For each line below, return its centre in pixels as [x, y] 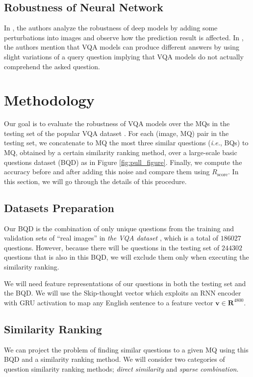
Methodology [49, 100]
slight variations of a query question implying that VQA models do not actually [124, 56]
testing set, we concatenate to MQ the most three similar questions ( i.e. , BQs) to [126, 143]
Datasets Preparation [59, 207]
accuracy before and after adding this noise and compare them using [107, 172]
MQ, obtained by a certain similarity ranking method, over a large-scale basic [121, 152]
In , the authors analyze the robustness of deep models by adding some [111, 28]
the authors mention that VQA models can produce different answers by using [122, 47]
